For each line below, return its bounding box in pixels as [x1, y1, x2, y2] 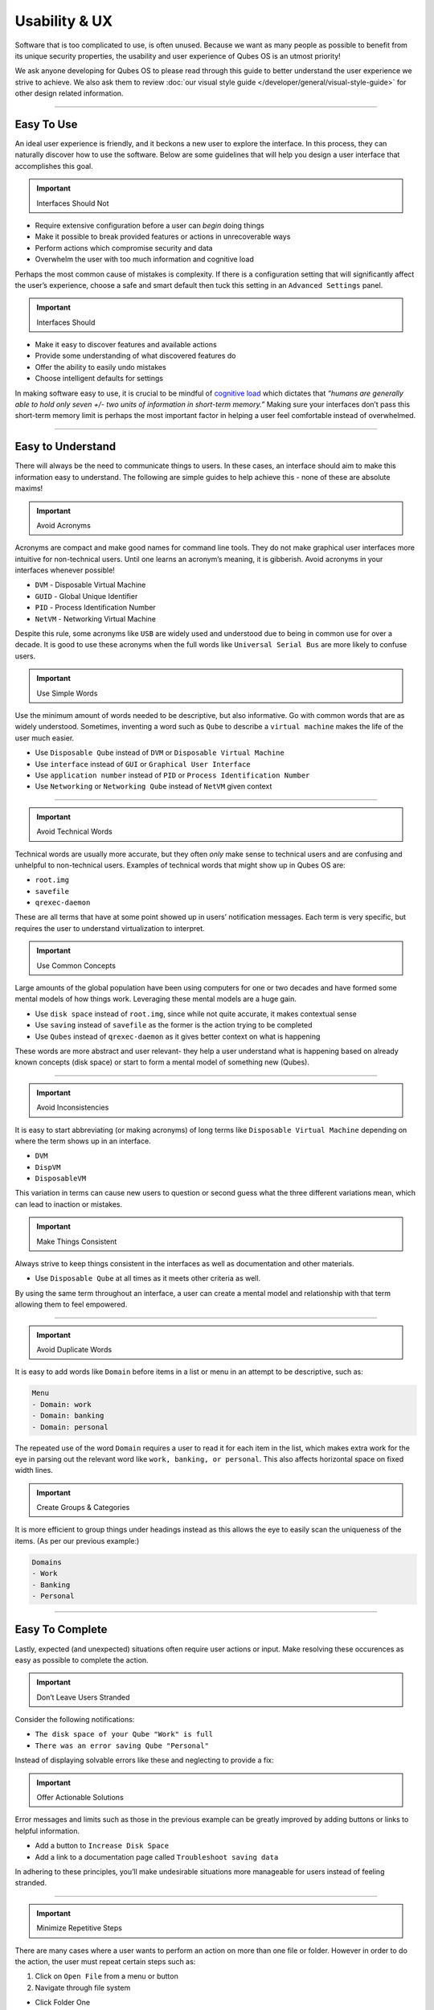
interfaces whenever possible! [14, 565, 116, 575]
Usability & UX [14, 12, 113, 30]
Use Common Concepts [36, 961, 117, 970]
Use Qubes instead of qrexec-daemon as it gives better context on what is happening [35, 1032, 321, 1041]
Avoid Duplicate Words [36, 1345, 113, 1354]
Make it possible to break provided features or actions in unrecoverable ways [35, 232, 291, 241]
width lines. [14, 1466, 54, 1475]
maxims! [14, 483, 43, 494]
